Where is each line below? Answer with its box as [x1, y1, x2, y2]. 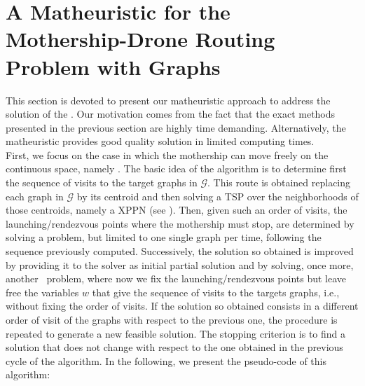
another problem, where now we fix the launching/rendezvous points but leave [6, 271, 347, 286]
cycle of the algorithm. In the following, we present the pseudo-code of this [6, 353, 327, 368]
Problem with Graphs [6, 52, 221, 81]
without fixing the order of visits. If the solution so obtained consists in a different [6, 298, 359, 313]
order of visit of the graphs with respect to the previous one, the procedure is [6, 312, 338, 326]
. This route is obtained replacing [207, 175, 351, 190]
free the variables [6, 284, 79, 299]
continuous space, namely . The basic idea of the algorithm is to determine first [6, 161, 347, 176]
